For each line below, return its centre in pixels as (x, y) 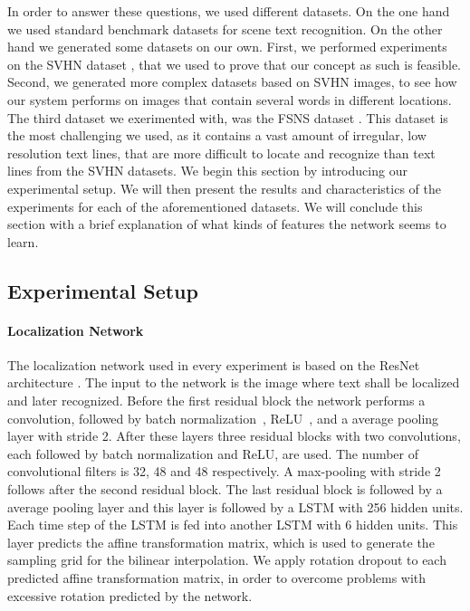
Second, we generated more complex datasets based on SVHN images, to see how (232, 82)
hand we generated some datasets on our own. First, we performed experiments (227, 47)
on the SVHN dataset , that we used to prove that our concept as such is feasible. (234, 64)
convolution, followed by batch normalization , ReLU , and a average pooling (223, 418)
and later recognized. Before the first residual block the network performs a (216, 401)
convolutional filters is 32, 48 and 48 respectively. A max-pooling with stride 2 (224, 471)
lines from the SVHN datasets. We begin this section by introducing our (207, 171)
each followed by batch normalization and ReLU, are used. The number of (213, 453)
